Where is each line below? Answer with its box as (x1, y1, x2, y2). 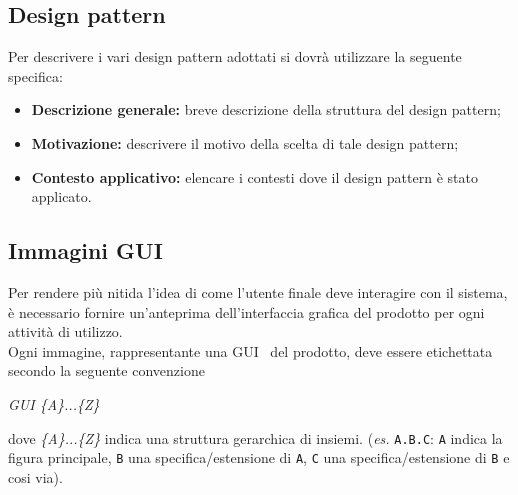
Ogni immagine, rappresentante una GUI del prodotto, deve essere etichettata (8, 340, 493, 361)
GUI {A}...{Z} (8, 393, 100, 414)
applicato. (31, 186, 92, 207)
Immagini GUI (8, 235, 163, 266)
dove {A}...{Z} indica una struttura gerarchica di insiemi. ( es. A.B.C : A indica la (8, 427, 503, 448)
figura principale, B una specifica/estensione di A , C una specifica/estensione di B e (8, 447, 510, 468)
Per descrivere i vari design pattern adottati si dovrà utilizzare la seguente (8, 46, 462, 67)
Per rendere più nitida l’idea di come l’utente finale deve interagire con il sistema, (8, 281, 508, 302)
